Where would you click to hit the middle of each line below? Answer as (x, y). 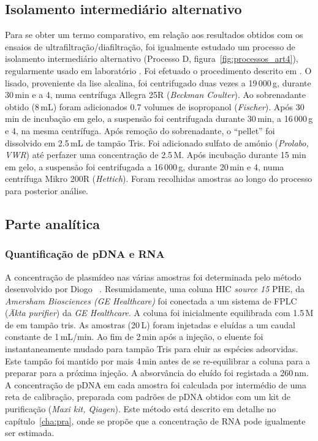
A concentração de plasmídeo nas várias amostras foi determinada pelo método (153, 277)
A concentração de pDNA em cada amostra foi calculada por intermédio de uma (156, 384)
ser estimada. (30, 433)
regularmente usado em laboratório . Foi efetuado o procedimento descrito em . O (158, 70)
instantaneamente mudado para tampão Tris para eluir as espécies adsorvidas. (152, 349)
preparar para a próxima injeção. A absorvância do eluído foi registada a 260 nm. (157, 373)
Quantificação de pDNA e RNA (85, 254)
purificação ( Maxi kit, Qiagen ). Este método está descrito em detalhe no (141, 409)
